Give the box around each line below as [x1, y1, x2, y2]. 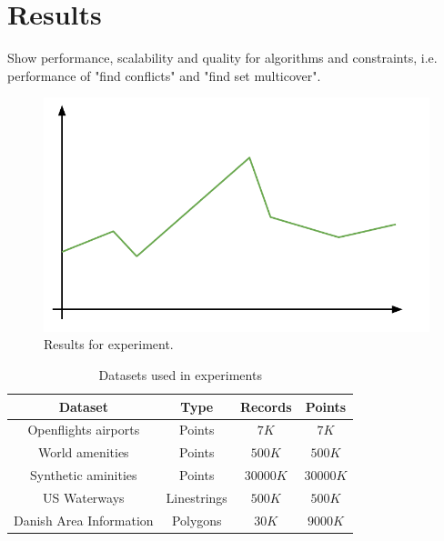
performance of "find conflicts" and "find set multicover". [7, 65, 321, 85]
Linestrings [166, 487, 227, 506]
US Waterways [43, 487, 125, 506]
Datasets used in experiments [98, 365, 262, 384]
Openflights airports [27, 420, 140, 439]
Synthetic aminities [30, 466, 137, 485]
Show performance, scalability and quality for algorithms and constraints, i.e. [7, 48, 438, 67]
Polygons [171, 510, 222, 529]
